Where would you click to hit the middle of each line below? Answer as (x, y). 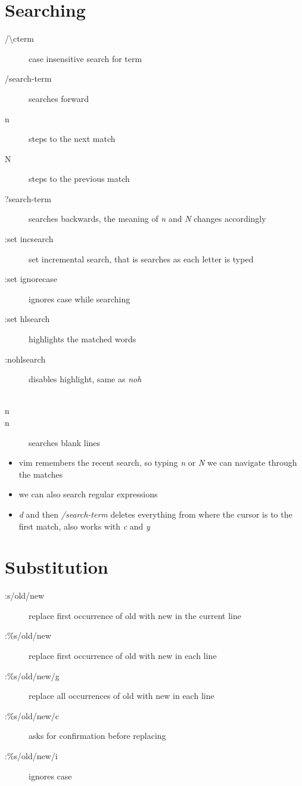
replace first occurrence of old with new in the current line (135, 615)
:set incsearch (29, 239)
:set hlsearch (27, 319)
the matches (41, 474)
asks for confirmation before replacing (97, 736)
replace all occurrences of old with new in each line (122, 696)
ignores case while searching (80, 298)
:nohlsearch (25, 359)
